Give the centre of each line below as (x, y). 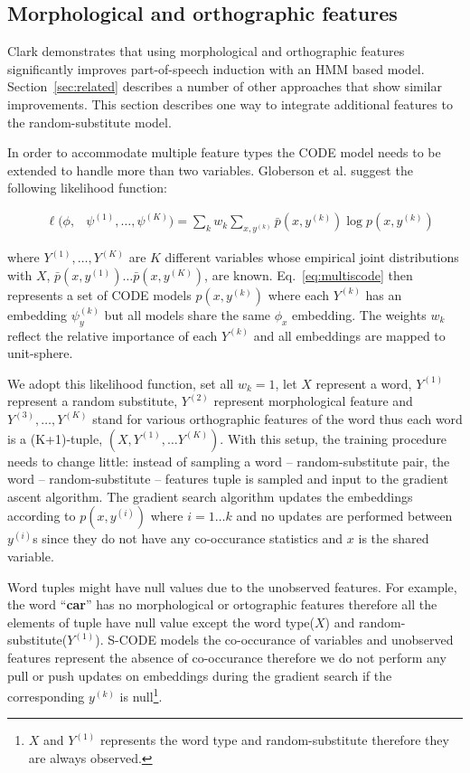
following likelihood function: (88, 188)
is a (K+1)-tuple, (55, 438)
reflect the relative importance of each (113, 335)
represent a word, (364, 383)
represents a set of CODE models (99, 294)
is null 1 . (141, 695)
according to (42, 516)
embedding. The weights (359, 314)
